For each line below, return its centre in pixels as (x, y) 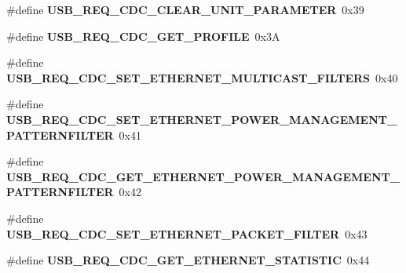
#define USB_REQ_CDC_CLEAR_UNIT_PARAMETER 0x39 (185, 9)
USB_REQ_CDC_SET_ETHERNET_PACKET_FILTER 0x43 (187, 233)
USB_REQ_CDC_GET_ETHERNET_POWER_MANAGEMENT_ (203, 176)
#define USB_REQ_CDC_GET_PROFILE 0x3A (143, 36)
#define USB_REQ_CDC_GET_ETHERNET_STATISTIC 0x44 (188, 260)
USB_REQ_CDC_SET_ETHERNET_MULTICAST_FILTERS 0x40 (202, 77)
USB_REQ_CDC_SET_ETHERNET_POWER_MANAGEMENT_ (202, 119)
